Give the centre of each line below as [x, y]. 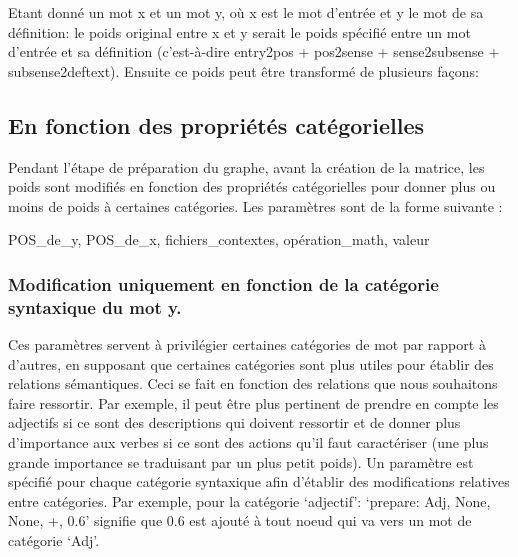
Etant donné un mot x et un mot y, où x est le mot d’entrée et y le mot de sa [246, 12]
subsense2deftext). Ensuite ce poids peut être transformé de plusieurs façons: [243, 70]
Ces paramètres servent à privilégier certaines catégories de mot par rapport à [247, 344]
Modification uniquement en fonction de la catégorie [223, 283]
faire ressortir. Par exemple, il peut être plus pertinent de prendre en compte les [253, 402]
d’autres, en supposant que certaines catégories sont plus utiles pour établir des [251, 363]
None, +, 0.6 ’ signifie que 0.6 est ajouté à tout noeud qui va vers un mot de [240, 520]
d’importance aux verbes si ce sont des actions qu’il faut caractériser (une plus [248, 442]
